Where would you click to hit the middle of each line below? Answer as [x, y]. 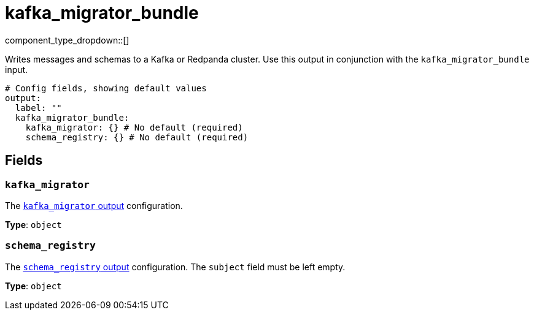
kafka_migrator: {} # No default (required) [134, 127]
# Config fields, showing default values [106, 88]
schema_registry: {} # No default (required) [137, 137]
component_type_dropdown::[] [67, 40]
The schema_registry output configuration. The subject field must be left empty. [175, 267]
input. [17, 69]
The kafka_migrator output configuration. [94, 205]
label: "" [38, 108]
